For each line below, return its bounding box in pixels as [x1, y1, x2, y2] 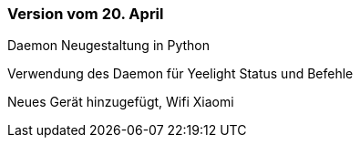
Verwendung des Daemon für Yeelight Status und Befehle [7, 66, 354, 82]
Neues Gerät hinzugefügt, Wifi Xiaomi [7, 94, 234, 110]
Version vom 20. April [7, 5, 164, 23]
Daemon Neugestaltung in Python [7, 37, 211, 54]
